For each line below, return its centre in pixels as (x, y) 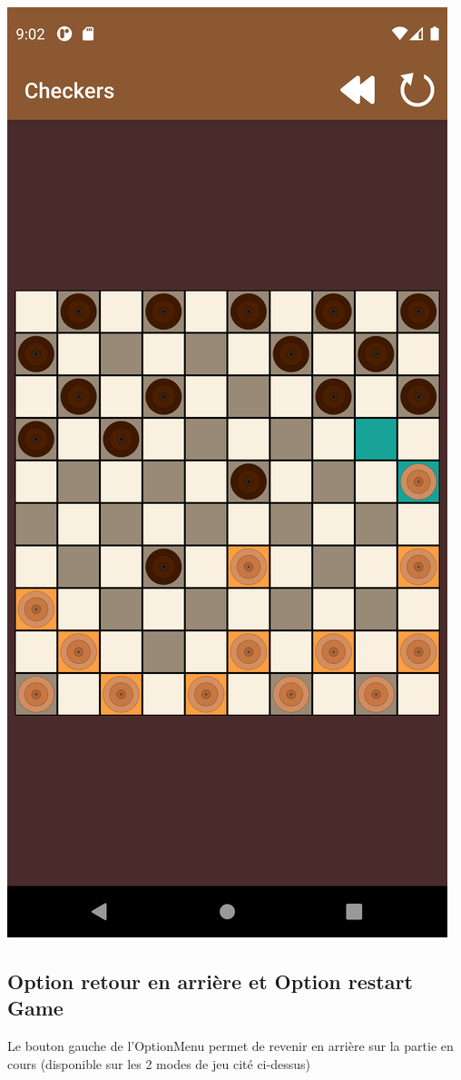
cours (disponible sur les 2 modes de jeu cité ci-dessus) (159, 1063)
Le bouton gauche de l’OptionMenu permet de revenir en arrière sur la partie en (230, 1046)
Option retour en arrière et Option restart (210, 981)
